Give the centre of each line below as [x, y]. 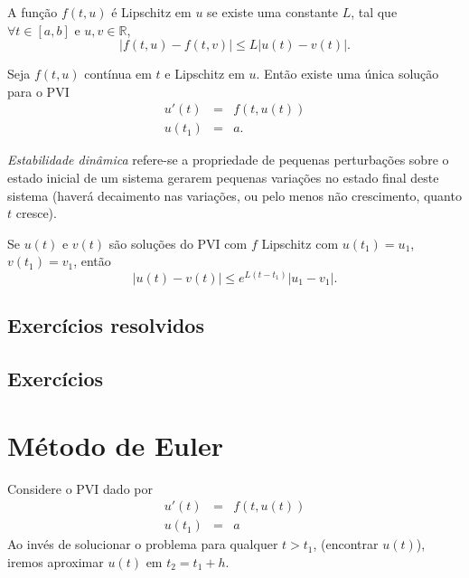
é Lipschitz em [151, 12]
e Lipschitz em [205, 74]
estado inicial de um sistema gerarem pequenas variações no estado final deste [223, 178]
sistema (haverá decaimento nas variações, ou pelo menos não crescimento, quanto [234, 195]
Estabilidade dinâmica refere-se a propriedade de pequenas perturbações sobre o [228, 160]
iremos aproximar [56, 561]
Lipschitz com [300, 243]
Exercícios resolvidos [106, 325]
